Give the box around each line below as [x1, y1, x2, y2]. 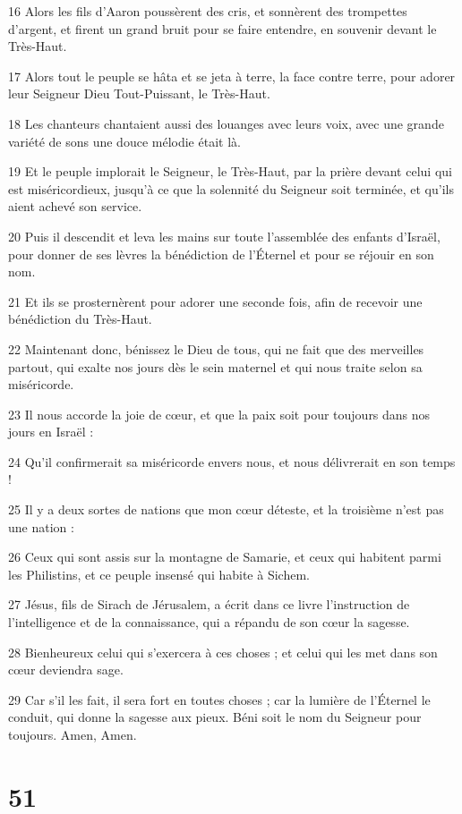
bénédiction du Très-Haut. [8, 309, 152, 328]
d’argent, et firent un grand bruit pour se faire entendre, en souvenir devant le [8, 19, 437, 38]
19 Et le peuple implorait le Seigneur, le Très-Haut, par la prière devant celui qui [8, 162, 452, 181]
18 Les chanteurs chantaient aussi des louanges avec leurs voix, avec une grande [8, 114, 444, 132]
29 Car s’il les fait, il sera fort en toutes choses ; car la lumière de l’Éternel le [8, 690, 431, 708]
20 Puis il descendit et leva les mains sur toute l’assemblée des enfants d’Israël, [8, 226, 441, 245]
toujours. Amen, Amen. [8, 725, 137, 743]
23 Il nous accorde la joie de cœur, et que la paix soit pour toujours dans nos [8, 404, 431, 423]
